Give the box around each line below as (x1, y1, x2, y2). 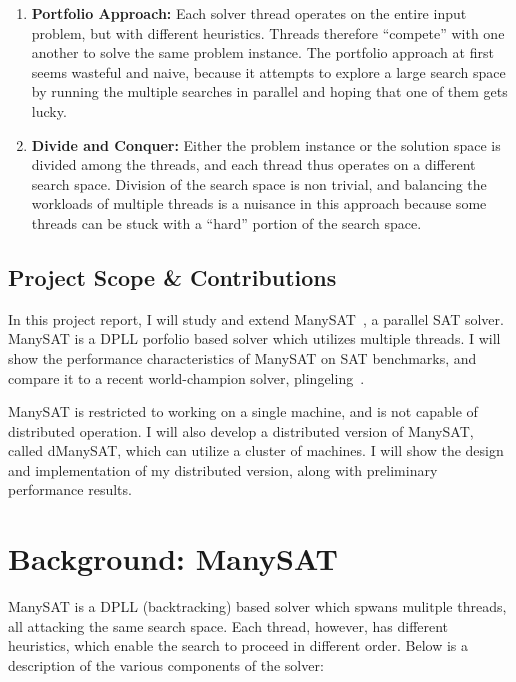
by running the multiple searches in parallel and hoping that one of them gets (31, 81, 508, 102)
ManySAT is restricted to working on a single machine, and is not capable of (8, 401, 478, 422)
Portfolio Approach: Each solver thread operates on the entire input (31, 3, 467, 23)
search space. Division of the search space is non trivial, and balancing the (31, 173, 487, 194)
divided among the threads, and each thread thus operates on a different (31, 154, 476, 175)
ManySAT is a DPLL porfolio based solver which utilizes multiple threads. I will (8, 328, 501, 349)
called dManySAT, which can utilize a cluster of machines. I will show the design (8, 440, 504, 461)
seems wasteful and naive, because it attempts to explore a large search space (31, 61, 506, 82)
